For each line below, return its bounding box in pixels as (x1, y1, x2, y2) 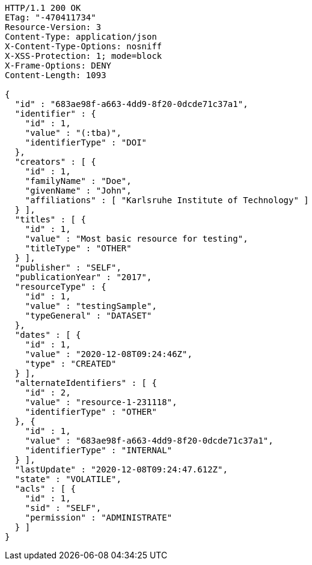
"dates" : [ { (14, 330, 81, 340)
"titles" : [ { (14, 215, 86, 224)
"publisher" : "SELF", (14, 263, 121, 272)
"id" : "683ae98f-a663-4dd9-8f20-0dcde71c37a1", (14, 99, 248, 109)
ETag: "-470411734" (5, 13, 96, 22)
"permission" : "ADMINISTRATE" (25, 513, 173, 522)
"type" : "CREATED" (25, 359, 117, 368)
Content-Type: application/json (5, 32, 157, 41)
